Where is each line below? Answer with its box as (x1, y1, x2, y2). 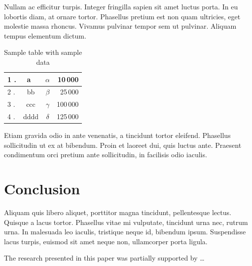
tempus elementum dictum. (4, 30, 86, 41)
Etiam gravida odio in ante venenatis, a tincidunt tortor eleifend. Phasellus (4, 130, 231, 140)
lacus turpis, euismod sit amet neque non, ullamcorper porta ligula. (4, 236, 208, 246)
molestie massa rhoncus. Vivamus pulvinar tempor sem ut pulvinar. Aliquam (4, 21, 237, 31)
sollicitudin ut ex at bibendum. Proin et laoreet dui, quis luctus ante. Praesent (4, 139, 242, 150)
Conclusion (4, 178, 80, 199)
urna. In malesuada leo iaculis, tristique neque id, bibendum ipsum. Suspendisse (4, 226, 246, 237)
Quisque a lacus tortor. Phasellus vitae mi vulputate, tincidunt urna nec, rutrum (4, 217, 248, 227)
